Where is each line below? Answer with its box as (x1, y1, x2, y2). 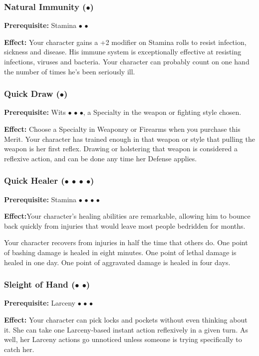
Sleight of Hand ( (4, 278, 75, 291)
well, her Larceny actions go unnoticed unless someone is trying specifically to (4, 334, 242, 345)
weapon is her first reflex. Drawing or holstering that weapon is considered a (4, 143, 238, 154)
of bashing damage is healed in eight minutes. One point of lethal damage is (4, 247, 237, 257)
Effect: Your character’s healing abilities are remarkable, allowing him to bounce (4, 211, 251, 221)
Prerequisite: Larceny (4, 298, 75, 308)
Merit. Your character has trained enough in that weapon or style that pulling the (4, 133, 255, 144)
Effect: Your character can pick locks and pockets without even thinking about (4, 314, 248, 325)
